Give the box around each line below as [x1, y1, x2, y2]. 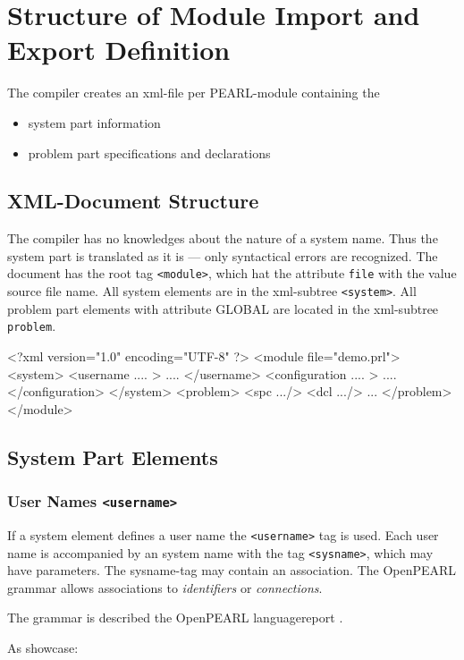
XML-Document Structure [7, 187, 259, 215]
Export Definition [7, 31, 231, 68]
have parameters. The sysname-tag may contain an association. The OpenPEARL [7, 561, 457, 580]
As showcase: [7, 639, 79, 657]
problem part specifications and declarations [28, 143, 271, 162]
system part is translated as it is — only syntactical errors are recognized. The [7, 246, 438, 265]
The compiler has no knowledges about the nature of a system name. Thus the [7, 229, 438, 248]
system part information [28, 113, 161, 131]
